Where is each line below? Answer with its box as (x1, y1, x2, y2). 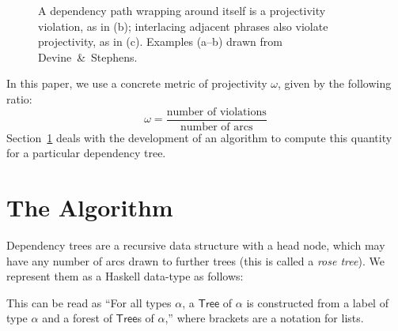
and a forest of (42, 310, 112, 326)
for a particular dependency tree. (6, 145, 166, 161)
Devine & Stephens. (38, 48, 138, 65)
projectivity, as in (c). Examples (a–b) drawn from (38, 33, 282, 50)
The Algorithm (6, 191, 173, 223)
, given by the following (278, 75, 392, 92)
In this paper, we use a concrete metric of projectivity (6, 75, 267, 92)
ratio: (6, 90, 32, 107)
